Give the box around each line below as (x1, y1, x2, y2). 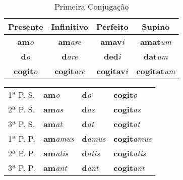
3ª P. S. (8, 118, 35, 130)
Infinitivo (51, 21, 89, 32)
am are (58, 36, 82, 47)
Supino (142, 21, 170, 32)
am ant (43, 162, 67, 173)
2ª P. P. (8, 147, 35, 159)
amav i (100, 36, 125, 47)
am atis (43, 147, 69, 159)
